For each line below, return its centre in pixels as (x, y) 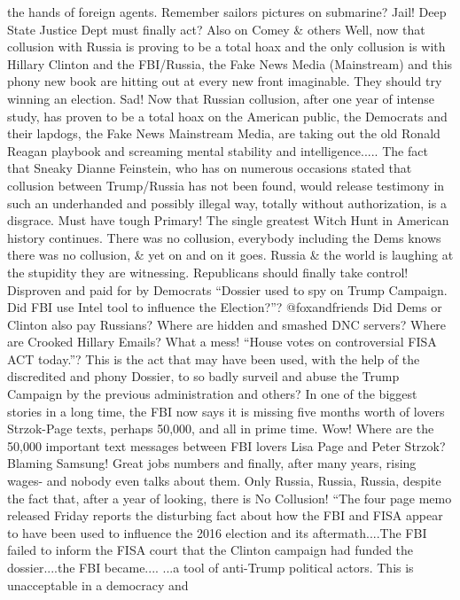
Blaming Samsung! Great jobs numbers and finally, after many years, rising (212, 463)
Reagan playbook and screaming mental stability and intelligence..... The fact (218, 150)
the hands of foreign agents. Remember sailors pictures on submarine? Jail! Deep (227, 12)
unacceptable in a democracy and (98, 584)
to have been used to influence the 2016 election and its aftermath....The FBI (217, 532)
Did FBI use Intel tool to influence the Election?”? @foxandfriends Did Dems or (225, 307)
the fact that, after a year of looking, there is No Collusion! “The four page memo (230, 498)
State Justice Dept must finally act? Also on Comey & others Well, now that (216, 29)
